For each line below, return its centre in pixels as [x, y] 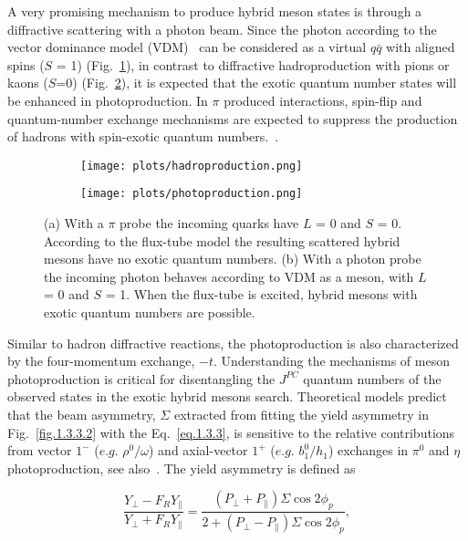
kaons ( [28, 83]
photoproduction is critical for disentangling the [141, 378]
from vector [40, 450]
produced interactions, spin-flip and [323, 100]
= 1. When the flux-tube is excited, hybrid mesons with [261, 294]
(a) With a [74, 223]
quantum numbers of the [372, 378]
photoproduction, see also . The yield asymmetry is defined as [182, 468]
